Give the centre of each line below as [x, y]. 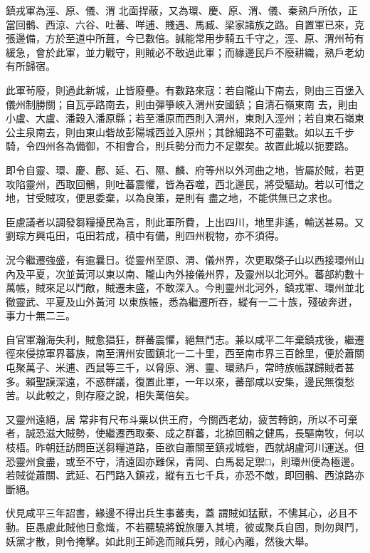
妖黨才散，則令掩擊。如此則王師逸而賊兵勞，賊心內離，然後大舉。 [160, 541]
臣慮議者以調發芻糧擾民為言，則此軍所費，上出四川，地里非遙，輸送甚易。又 [185, 221]
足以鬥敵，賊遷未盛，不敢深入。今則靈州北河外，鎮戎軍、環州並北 [210, 288]
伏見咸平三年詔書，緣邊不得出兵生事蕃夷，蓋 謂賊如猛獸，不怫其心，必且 [177, 513]
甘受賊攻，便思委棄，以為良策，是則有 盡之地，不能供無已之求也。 [181, 198]
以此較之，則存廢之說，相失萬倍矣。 [110, 395]
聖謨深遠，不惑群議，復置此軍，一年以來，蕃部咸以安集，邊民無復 [190, 381]
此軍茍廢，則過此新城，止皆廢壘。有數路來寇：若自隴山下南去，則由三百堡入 [185, 89]
